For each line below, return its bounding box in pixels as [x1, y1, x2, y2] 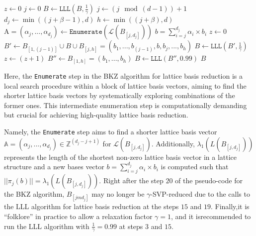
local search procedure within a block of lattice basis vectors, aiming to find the [4, 80, 247, 91]
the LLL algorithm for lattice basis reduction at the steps [4, 201, 179, 212]
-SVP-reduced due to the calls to [150, 189, 250, 199]
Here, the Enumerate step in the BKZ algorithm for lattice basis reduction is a [4, 70, 243, 81]
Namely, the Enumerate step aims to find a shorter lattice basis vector [4, 126, 217, 136]
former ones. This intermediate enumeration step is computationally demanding [4, 100, 247, 110]
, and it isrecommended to [171, 211, 251, 221]
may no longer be [91, 189, 145, 199]
